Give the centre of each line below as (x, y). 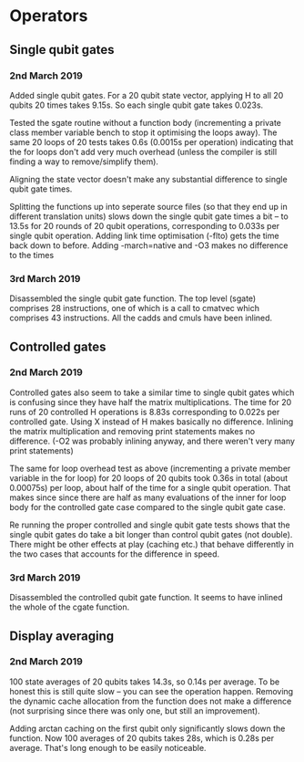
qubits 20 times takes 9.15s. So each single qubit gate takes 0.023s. (137, 105)
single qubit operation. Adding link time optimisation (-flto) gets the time (144, 235)
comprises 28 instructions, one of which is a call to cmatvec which (134, 308)
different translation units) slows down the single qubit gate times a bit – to (149, 216)
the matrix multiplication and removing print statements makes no (132, 431)
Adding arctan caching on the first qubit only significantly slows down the (147, 728)
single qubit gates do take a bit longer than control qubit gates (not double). (151, 534)
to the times (32, 255)
